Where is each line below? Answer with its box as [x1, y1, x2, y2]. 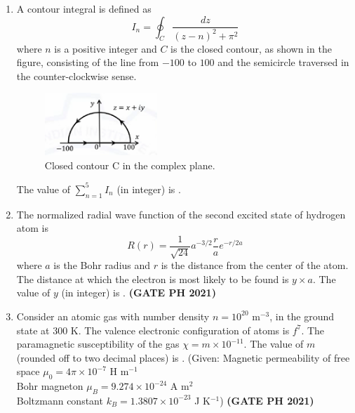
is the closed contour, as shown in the [170, 41, 332, 55]
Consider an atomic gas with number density [16, 308, 210, 323]
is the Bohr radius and [53, 258, 151, 273]
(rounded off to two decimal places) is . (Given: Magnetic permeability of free [16, 350, 350, 365]
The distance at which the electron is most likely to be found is [16, 271, 289, 286]
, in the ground [269, 308, 335, 323]
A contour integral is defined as [16, 1, 152, 15]
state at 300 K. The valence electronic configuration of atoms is [16, 322, 290, 337]
